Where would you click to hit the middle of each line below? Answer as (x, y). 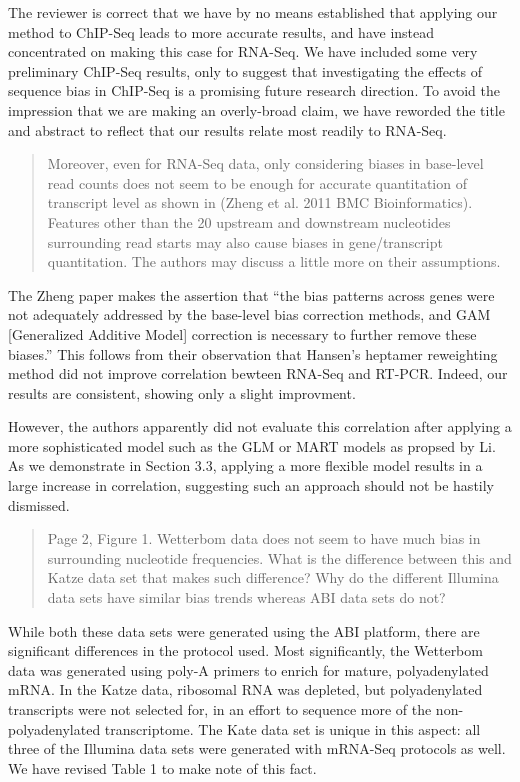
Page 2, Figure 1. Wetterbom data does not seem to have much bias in (264, 538)
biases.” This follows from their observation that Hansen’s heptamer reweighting (253, 353)
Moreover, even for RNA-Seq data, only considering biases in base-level (265, 163)
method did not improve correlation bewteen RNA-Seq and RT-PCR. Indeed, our (258, 373)
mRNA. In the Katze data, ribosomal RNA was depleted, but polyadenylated (245, 689)
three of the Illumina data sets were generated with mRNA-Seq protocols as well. (257, 748)
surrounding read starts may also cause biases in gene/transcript (245, 241)
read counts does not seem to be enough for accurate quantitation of (257, 182)
